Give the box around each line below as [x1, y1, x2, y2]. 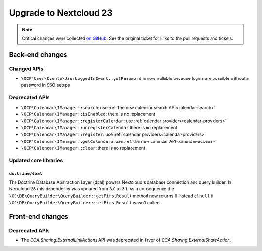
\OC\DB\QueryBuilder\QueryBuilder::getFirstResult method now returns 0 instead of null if [9, 193, 213, 199]
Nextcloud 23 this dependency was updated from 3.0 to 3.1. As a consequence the [9, 186, 174, 192]
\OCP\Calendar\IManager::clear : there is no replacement [21, 145, 146, 151]
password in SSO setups [21, 82, 70, 88]
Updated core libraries [9, 157, 63, 164]
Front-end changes [9, 212, 69, 220]
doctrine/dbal [9, 171, 43, 176]
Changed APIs [9, 65, 44, 72]
